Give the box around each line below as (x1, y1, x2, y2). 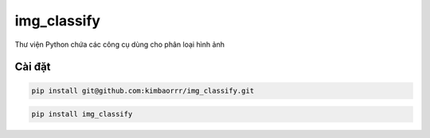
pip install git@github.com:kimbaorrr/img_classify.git (31, 86, 255, 95)
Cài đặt (14, 60, 51, 74)
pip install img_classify (31, 109, 133, 119)
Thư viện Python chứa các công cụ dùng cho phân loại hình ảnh (14, 40, 225, 49)
